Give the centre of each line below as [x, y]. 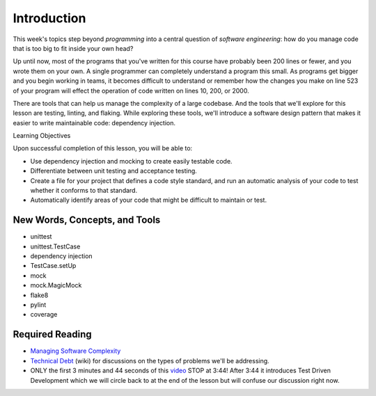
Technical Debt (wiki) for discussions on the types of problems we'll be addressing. [150, 361]
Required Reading [52, 334]
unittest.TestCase [55, 246]
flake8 [39, 295]
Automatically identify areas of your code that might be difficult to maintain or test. [149, 200]
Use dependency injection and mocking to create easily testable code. [131, 161]
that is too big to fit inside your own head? [73, 48]
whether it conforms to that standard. [84, 191]
